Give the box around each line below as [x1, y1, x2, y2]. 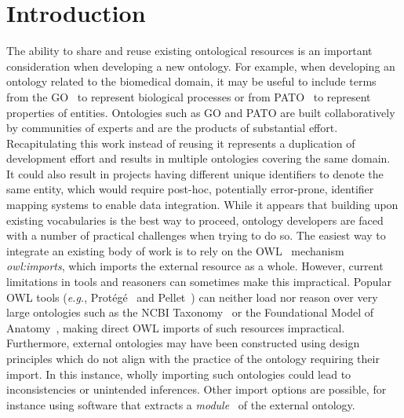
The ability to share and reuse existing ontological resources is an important [6, 42, 373, 59]
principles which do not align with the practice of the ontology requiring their [6, 350, 380, 366]
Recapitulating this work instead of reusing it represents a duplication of [6, 134, 355, 151]
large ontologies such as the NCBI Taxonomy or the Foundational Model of [6, 304, 374, 321]
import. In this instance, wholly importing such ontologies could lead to [6, 365, 351, 382]
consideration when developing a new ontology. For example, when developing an [6, 57, 395, 74]
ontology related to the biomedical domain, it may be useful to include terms [6, 73, 377, 90]
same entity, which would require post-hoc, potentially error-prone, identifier [6, 181, 374, 197]
